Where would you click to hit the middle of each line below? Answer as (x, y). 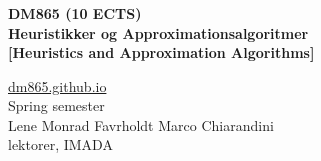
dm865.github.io (57, 85)
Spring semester (56, 105)
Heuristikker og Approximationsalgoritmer (158, 32)
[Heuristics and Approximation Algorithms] (161, 52)
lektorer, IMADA (60, 144)
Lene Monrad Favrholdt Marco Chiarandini (141, 124)
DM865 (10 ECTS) (75, 12)
